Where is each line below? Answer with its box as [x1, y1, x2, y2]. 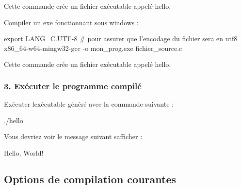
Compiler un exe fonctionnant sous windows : [4, 17, 139, 27]
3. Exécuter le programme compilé [4, 79, 142, 92]
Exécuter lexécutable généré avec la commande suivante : [4, 99, 174, 109]
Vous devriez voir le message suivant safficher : [4, 131, 143, 142]
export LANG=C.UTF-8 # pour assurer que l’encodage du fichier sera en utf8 [4, 33, 238, 44]
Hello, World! [4, 147, 44, 157]
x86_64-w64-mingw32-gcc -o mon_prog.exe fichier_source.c [4, 43, 182, 53]
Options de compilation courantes [4, 171, 177, 186]
